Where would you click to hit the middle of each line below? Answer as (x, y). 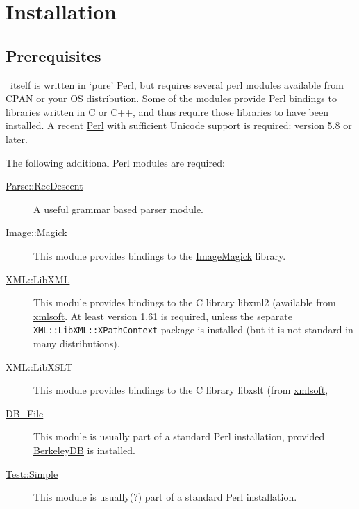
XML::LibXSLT (39, 366)
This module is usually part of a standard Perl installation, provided (179, 436)
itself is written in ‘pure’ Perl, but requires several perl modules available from (177, 84)
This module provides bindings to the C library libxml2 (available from (185, 302)
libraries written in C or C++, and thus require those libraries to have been (167, 111)
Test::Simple (32, 473)
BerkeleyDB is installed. (84, 450)
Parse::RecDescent (44, 186)
